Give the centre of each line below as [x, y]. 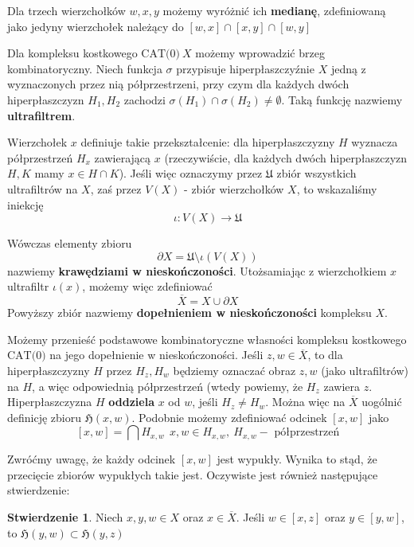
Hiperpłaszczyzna [50, 402]
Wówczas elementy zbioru [70, 243]
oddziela [131, 402]
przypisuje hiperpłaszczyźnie [245, 68]
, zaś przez [116, 188]
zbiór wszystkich [316, 173]
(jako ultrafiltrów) [365, 370]
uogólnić [382, 402]
